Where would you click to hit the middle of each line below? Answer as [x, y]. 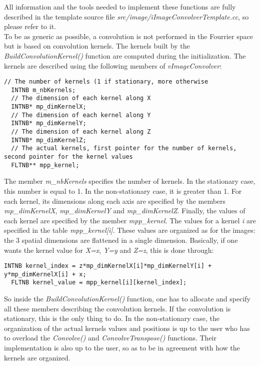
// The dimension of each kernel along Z [81, 132]
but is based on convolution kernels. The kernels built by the [97, 46]
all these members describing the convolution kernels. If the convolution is [117, 308]
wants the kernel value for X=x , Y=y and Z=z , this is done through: [109, 250]
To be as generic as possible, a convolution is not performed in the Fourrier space [128, 36]
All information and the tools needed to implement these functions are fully [120, 7]
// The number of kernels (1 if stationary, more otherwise [106, 82]
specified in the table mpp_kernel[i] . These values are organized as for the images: [130, 230]
